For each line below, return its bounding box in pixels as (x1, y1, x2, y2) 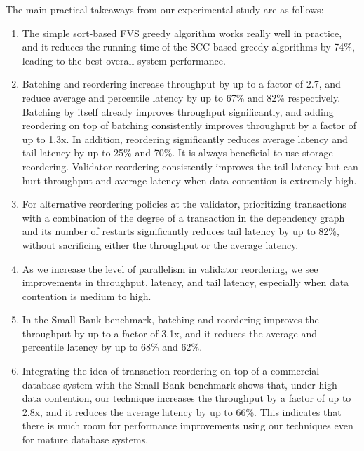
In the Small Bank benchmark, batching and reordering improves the (22, 312, 319, 327)
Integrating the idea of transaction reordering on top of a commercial (22, 363, 320, 378)
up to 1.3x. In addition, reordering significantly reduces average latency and (22, 131, 348, 146)
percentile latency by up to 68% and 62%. (22, 339, 203, 354)
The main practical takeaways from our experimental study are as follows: (6, 2, 324, 16)
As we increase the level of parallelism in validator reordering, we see (22, 261, 318, 276)
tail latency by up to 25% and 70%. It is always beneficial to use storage (22, 145, 333, 160)
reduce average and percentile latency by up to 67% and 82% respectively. (22, 90, 341, 105)
